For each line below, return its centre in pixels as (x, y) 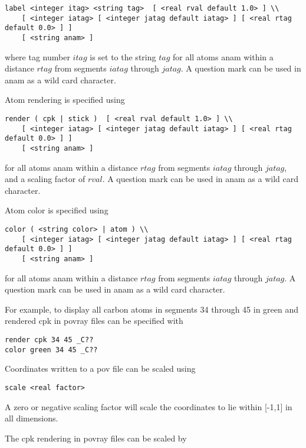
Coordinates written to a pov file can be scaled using (100, 369)
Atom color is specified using (57, 210)
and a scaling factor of (45, 179)
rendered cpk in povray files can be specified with (94, 321)
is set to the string (123, 56)
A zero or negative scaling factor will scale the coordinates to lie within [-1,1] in (149, 406)
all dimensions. (32, 418)
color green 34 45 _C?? (51, 350)
